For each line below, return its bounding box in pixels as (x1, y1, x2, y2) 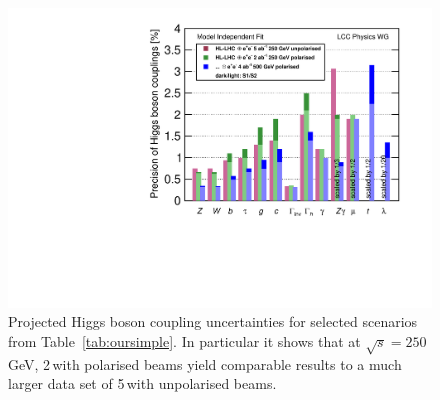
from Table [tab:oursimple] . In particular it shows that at (8, 330, 361, 351)
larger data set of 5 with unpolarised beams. (8, 373, 277, 394)
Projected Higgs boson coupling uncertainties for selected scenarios (8, 311, 418, 332)
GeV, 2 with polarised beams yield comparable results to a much (8, 353, 402, 374)
